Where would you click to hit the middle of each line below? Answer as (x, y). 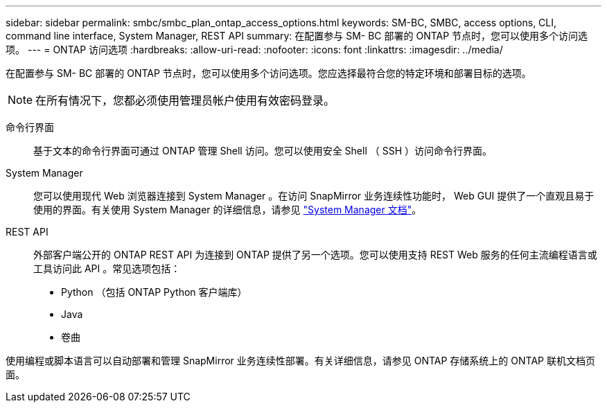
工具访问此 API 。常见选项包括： (107, 268)
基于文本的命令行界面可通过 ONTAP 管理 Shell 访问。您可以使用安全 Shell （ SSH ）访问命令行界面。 (263, 151)
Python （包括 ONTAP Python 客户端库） (154, 292)
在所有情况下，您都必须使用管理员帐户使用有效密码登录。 (185, 100)
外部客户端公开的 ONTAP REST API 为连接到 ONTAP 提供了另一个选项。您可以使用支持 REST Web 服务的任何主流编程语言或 (315, 255)
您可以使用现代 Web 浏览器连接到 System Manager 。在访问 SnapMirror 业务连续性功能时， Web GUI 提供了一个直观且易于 (314, 196)
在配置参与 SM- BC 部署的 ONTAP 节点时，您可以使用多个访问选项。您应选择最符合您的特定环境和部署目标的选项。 (269, 73)
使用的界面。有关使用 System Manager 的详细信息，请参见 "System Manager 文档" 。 (228, 210)
